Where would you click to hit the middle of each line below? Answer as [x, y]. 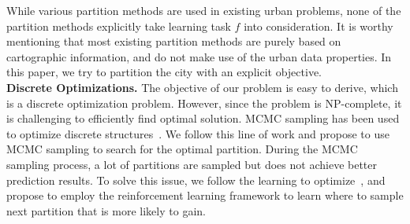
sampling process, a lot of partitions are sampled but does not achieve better [192, 164]
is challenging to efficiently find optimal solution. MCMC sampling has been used [203, 118]
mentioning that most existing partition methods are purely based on [174, 41]
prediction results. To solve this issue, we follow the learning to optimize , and [196, 180]
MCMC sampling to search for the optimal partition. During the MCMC [182, 149]
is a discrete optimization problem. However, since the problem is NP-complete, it [204, 103]
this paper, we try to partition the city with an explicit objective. [164, 72]
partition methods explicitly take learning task [119, 26]
